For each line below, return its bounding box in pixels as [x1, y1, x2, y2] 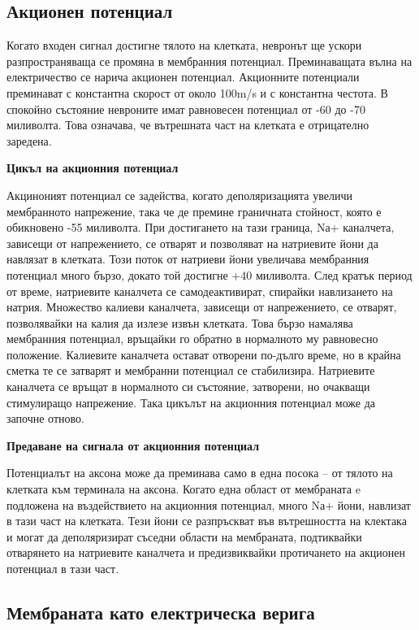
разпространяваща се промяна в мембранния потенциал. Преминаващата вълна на [6, 52, 413, 69]
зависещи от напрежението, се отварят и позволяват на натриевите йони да [6, 234, 378, 251]
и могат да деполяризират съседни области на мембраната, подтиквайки [6, 528, 362, 545]
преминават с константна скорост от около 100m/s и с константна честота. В [6, 84, 388, 101]
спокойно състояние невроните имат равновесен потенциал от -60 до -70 [6, 100, 365, 117]
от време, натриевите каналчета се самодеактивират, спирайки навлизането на [6, 282, 393, 299]
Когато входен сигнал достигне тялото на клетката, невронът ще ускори [6, 37, 362, 54]
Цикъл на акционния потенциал [6, 159, 179, 176]
